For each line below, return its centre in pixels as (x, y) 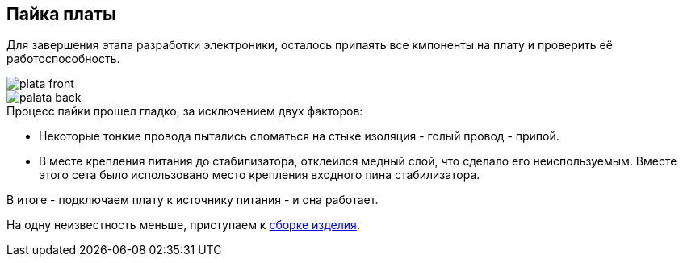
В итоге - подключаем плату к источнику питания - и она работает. (193, 200)
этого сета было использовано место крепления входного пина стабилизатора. (260, 175)
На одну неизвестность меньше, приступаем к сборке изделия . (183, 225)
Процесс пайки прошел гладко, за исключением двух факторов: (185, 111)
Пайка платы (61, 14)
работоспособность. (63, 59)
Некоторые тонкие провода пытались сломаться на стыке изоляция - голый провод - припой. (299, 136)
